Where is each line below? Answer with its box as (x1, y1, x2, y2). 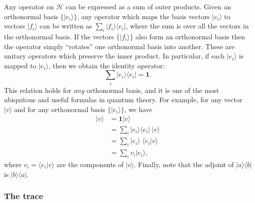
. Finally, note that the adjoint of (133, 159, 234, 169)
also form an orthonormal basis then (135, 31, 245, 41)
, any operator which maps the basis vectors (77, 11, 210, 21)
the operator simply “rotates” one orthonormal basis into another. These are (4, 41, 235, 51)
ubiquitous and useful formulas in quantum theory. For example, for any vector (4, 94, 243, 105)
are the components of (57, 159, 124, 169)
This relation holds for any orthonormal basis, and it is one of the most (4, 85, 220, 95)
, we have (124, 104, 153, 114)
